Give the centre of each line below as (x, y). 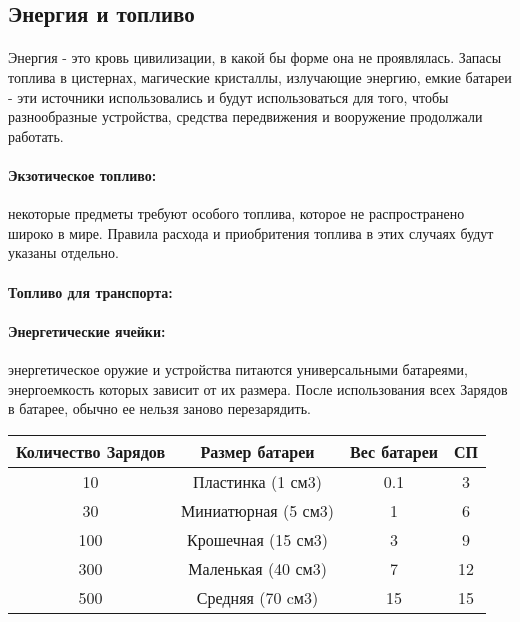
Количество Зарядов (91, 451)
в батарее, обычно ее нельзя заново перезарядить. (159, 408)
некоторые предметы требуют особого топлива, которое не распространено (236, 213)
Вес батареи (394, 451)
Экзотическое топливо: (82, 174)
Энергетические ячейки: (87, 330)
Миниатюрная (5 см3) (257, 510)
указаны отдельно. (63, 252)
